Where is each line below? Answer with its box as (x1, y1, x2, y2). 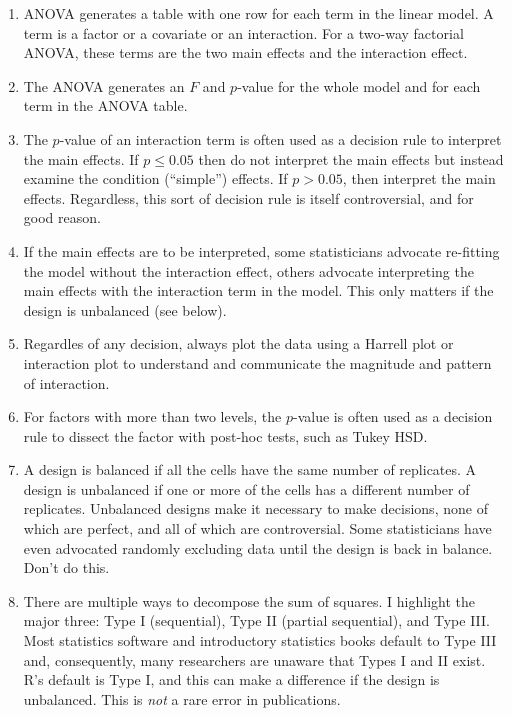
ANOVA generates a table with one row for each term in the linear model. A (23, 3, 494, 23)
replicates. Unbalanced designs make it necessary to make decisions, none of (23, 498, 488, 519)
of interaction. (23, 372, 110, 393)
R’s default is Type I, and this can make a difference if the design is (23, 669, 440, 690)
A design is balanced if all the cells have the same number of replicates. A (23, 459, 477, 480)
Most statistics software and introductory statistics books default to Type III (23, 630, 497, 651)
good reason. (23, 207, 101, 228)
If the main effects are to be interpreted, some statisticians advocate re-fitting (23, 240, 500, 261)
